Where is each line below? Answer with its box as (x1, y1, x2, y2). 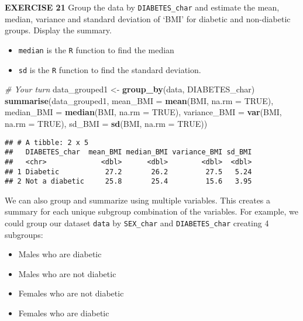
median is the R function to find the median (18, 43, 174, 56)
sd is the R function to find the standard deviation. (18, 63, 201, 75)
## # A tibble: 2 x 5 (5, 138, 89, 147)
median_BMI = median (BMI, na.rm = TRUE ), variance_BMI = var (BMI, (5, 106, 282, 118)
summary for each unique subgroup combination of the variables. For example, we (5, 205, 298, 218)
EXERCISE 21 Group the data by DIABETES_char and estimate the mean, (5, 1, 280, 13)
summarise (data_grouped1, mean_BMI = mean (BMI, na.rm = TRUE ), (5, 94, 274, 106)
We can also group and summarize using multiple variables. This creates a (5, 194, 271, 206)
